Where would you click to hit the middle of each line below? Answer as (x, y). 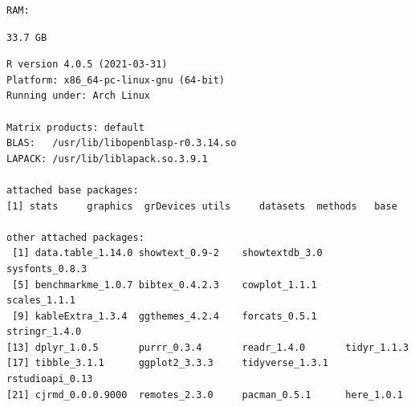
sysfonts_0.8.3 (47, 269)
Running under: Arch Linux (78, 96)
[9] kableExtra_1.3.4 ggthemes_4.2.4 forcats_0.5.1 (165, 316)
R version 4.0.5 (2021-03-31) (87, 65)
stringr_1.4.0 (44, 332)
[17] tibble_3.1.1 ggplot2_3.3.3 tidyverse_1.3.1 (167, 363)
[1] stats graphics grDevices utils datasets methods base (202, 206)
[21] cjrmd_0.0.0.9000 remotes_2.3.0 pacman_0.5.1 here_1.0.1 (205, 395)
